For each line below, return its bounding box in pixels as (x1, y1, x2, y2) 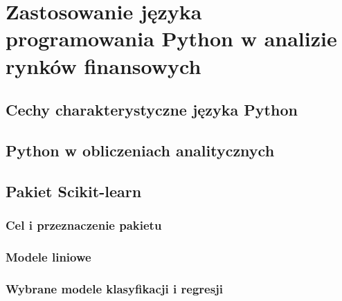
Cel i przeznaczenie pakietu (6, 217, 162, 234)
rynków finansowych (6, 51, 201, 80)
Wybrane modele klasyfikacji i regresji (6, 280, 224, 297)
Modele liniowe (6, 248, 91, 265)
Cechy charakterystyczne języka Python (6, 99, 298, 120)
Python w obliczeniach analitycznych (6, 139, 275, 161)
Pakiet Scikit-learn (6, 180, 142, 201)
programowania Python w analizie (6, 24, 337, 53)
